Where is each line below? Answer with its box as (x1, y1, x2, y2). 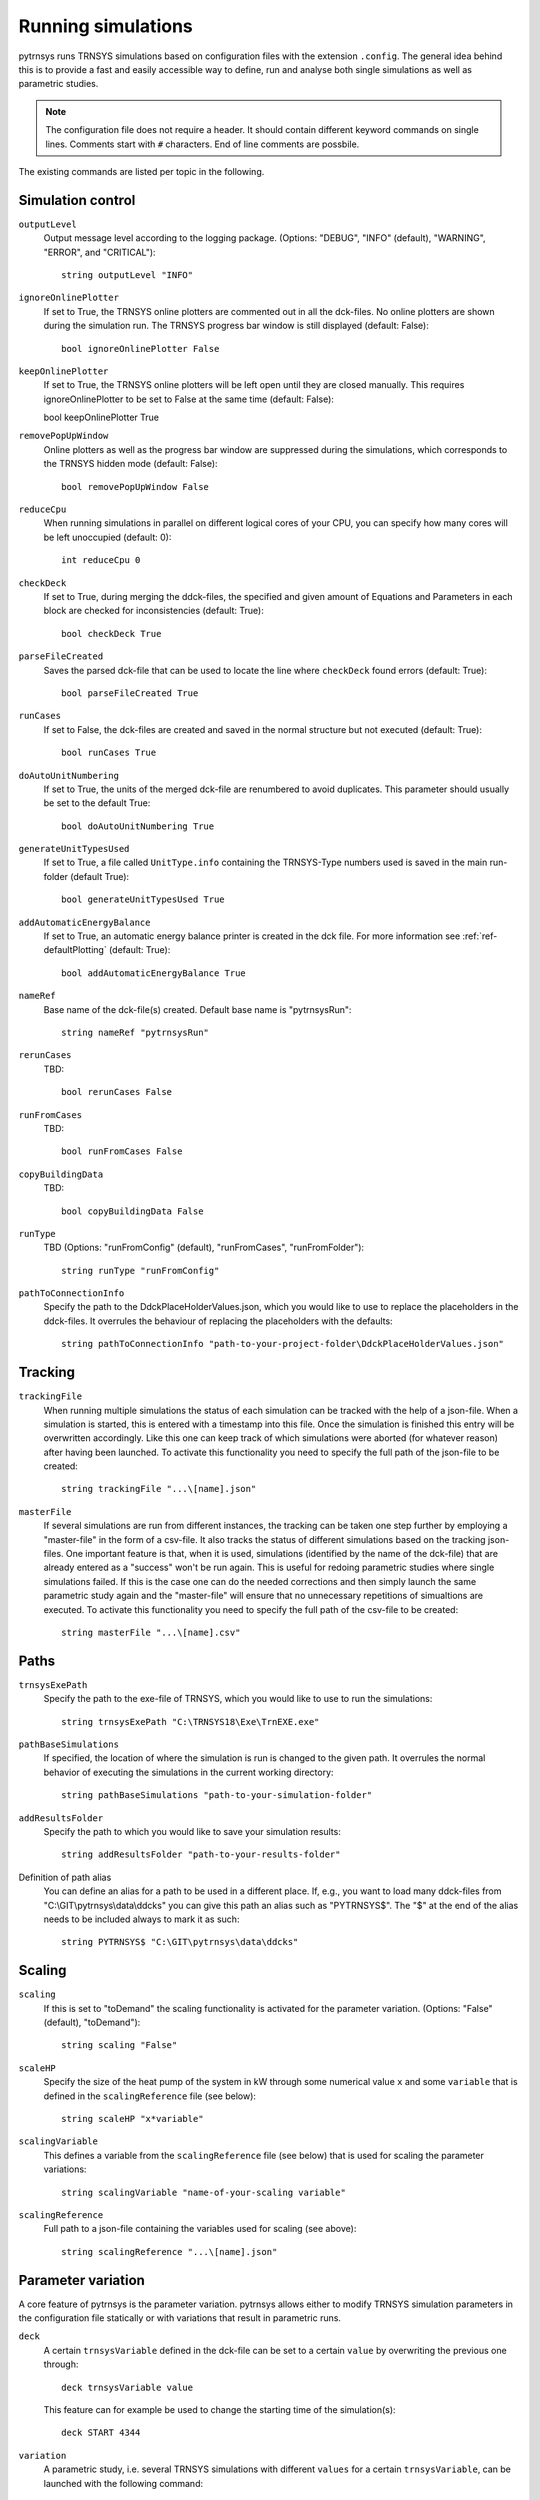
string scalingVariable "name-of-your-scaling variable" (61, 2186, 347, 2198)
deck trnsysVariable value (61, 2381, 194, 2393)
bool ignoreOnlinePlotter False (61, 343, 220, 354)
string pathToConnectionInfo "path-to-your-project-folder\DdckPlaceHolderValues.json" (61, 1338, 505, 1350)
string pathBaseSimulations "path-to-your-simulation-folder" (61, 1790, 373, 1801)
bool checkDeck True (61, 628, 162, 639)
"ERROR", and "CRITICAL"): (43, 246, 156, 258)
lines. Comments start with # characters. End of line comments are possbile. (45, 138, 360, 150)
